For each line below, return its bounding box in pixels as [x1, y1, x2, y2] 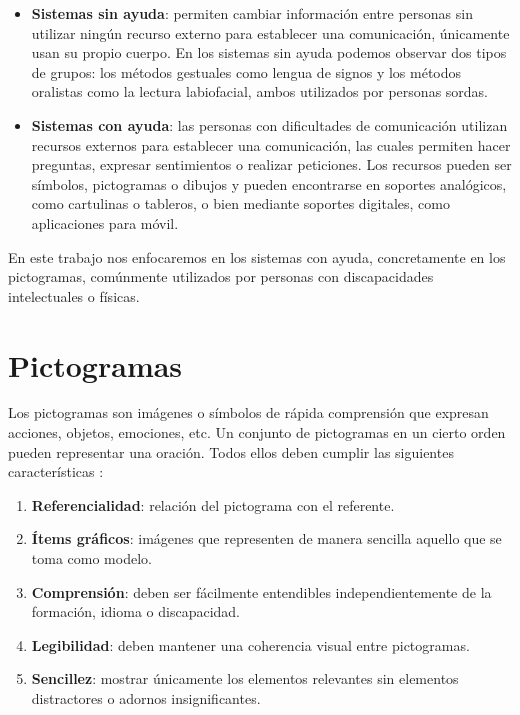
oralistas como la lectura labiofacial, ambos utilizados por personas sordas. [31, 81, 488, 102]
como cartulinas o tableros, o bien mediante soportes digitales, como [31, 193, 450, 214]
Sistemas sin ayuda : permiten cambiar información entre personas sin [31, 3, 473, 23]
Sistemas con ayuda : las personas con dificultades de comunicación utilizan [31, 114, 508, 135]
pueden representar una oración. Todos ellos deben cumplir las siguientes [8, 441, 454, 462]
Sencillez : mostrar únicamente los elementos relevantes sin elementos [31, 668, 459, 689]
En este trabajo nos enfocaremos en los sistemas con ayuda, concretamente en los [8, 246, 506, 267]
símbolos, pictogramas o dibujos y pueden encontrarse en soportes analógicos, [31, 173, 507, 194]
